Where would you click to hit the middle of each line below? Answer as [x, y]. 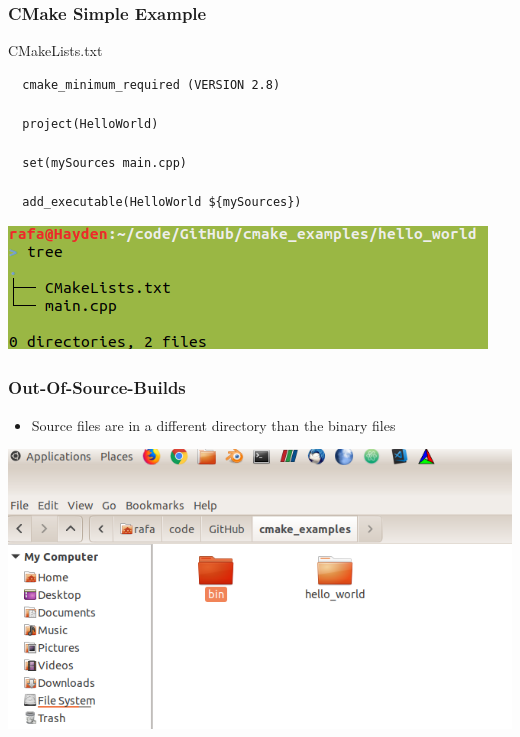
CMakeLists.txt [55, 50]
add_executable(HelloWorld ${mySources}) [162, 202]
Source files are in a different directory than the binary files [213, 424]
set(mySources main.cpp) [104, 163]
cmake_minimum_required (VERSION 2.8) [151, 84]
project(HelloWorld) [90, 124]
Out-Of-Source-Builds [97, 387]
